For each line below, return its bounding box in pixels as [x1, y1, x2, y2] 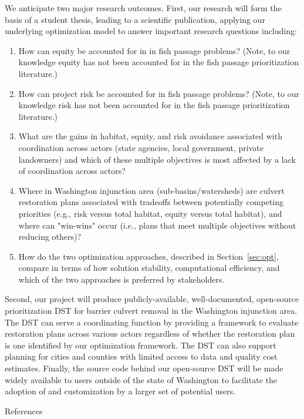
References [5, 404, 43, 417]
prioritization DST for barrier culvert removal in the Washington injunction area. [5, 304, 298, 317]
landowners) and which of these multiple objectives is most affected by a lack [18, 153, 296, 165]
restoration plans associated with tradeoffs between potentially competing [18, 196, 284, 208]
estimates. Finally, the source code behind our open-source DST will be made [5, 362, 283, 374]
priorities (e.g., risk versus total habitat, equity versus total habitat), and [18, 207, 282, 219]
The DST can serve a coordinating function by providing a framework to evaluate [5, 316, 299, 328]
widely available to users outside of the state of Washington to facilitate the [5, 373, 277, 386]
